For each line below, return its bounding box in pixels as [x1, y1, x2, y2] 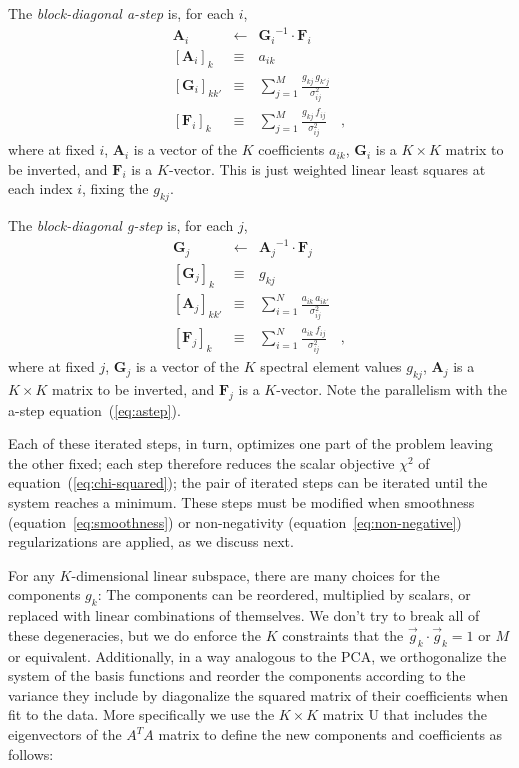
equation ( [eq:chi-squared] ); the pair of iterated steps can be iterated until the [8, 472, 488, 493]
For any [8, 564, 55, 585]
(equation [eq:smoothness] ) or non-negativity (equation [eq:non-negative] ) [8, 511, 462, 532]
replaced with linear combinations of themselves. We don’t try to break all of [8, 605, 480, 626]
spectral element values [260, 356, 402, 377]
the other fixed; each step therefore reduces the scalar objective [8, 452, 395, 473]
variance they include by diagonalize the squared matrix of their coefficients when [8, 684, 509, 705]
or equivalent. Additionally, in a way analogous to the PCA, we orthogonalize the [8, 645, 507, 666]
